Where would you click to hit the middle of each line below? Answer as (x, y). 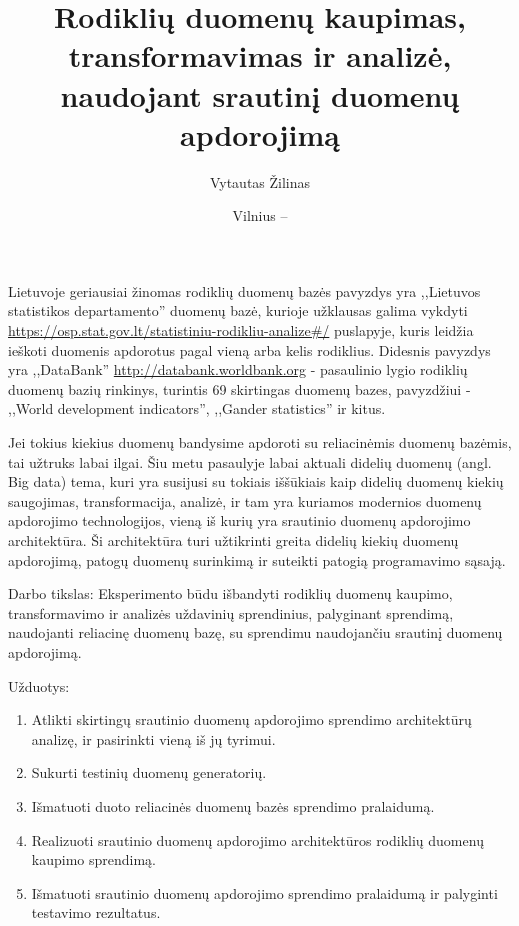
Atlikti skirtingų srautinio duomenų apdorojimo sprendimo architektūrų (251, 719)
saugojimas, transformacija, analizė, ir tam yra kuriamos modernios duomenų (245, 500)
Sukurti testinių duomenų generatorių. (149, 772)
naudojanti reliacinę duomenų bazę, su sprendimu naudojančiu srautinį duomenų (255, 632)
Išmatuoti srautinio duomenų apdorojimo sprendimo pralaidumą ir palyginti (264, 892)
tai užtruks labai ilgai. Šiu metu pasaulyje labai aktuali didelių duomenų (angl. (250, 461)
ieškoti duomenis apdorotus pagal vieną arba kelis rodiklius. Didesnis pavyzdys (249, 349)
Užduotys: (39, 685)
